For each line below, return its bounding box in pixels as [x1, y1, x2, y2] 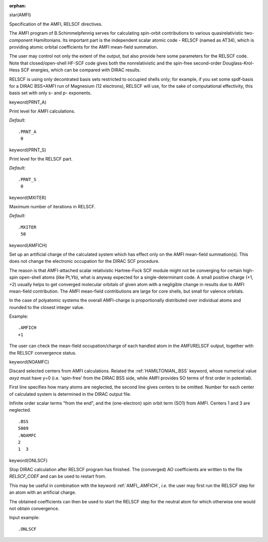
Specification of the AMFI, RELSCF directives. [9, 21, 103, 27]
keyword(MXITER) [9, 194, 47, 200]
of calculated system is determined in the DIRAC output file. [9, 391, 132, 397]
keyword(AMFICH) [9, 242, 47, 248]
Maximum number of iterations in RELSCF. [9, 203, 96, 209]
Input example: [9, 515, 40, 521]
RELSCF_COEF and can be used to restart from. [9, 474, 107, 480]
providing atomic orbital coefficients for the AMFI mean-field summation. [9, 44, 158, 50]
